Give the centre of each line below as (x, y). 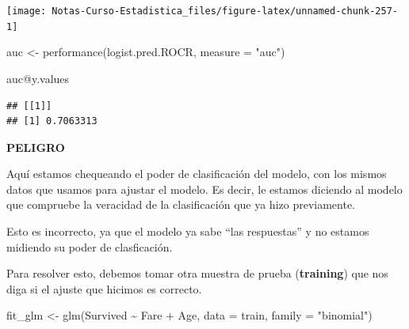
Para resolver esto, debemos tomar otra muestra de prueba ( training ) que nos (197, 273)
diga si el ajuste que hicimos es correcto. (104, 288)
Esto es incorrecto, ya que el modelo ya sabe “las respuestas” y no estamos (188, 231)
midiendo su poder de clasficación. (90, 246)
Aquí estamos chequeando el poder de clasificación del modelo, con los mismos (197, 174)
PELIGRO (36, 147)
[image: (27, 11)
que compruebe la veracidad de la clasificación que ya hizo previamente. (181, 204)
